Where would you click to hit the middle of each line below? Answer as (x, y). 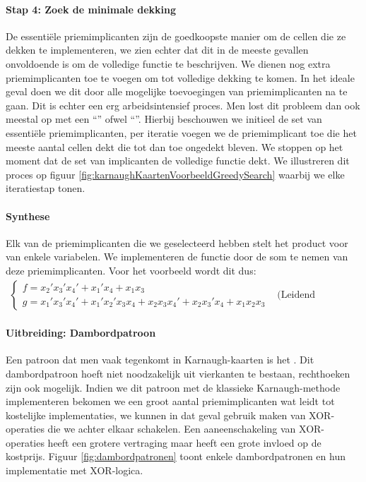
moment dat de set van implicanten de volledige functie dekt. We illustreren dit (178, 161)
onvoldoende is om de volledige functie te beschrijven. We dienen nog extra (168, 63)
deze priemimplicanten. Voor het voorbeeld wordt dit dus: (131, 270)
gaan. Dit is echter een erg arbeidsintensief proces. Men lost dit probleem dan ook (183, 105)
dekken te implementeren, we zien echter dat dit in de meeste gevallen (157, 50)
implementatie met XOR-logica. (75, 470)
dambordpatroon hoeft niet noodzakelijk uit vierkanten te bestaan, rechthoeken (178, 373)
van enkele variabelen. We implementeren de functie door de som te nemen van (177, 257)
